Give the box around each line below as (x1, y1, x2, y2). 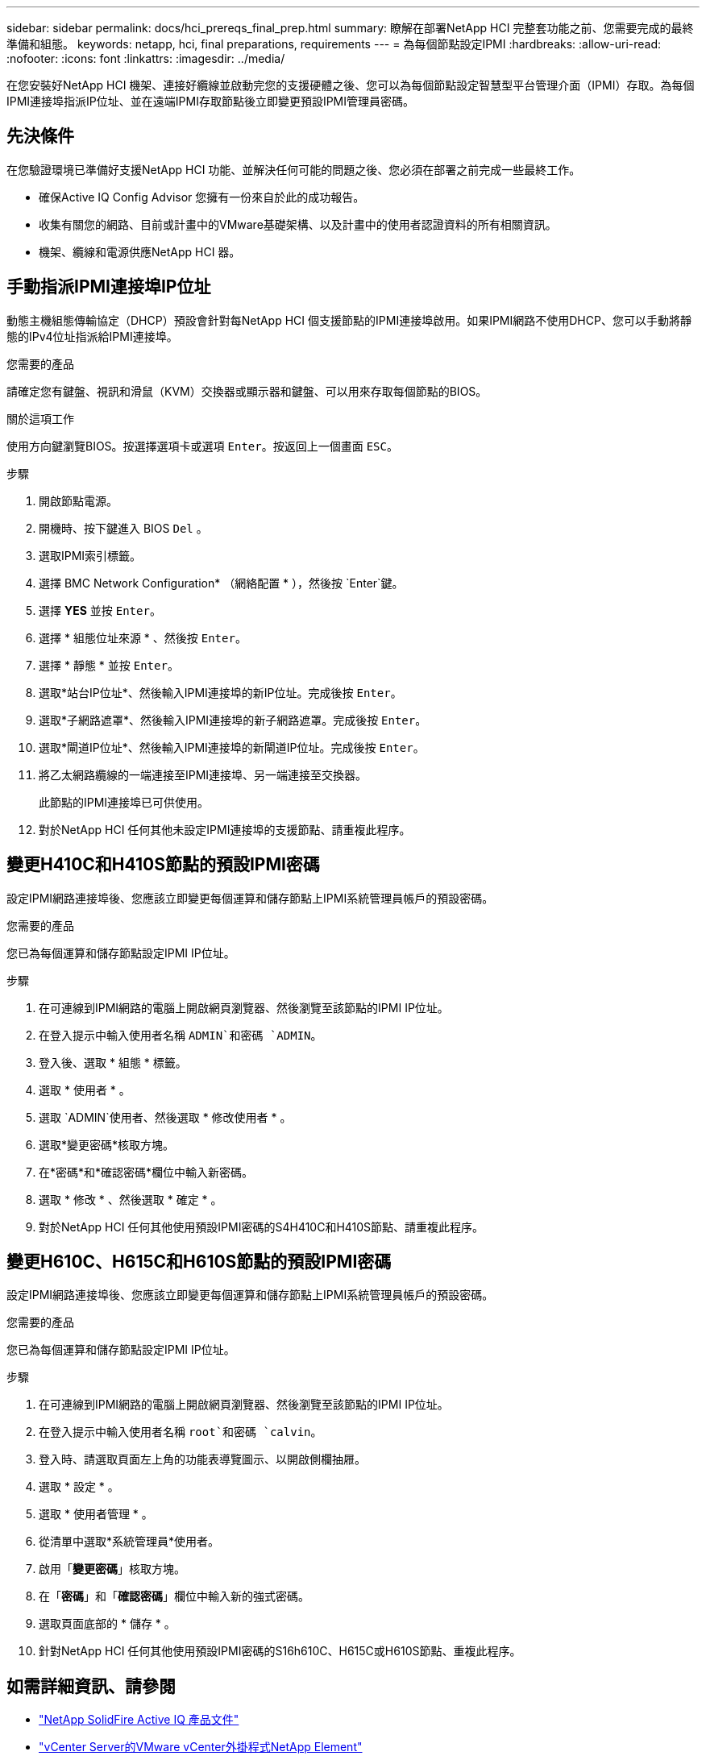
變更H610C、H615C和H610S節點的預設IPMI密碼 (6, 1251, 392, 1272)
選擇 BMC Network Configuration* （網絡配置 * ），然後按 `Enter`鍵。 (39, 575, 404, 590)
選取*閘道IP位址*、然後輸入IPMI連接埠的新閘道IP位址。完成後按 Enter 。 (39, 740, 425, 754)
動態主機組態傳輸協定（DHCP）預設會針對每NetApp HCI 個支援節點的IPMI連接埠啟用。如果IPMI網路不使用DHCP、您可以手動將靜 (6, 313, 691, 327)
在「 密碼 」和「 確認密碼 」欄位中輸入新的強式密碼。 (39, 1589, 309, 1604)
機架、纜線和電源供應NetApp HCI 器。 (39, 244, 241, 259)
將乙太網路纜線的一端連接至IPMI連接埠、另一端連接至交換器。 (39, 767, 368, 782)
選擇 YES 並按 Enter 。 (39, 603, 161, 617)
